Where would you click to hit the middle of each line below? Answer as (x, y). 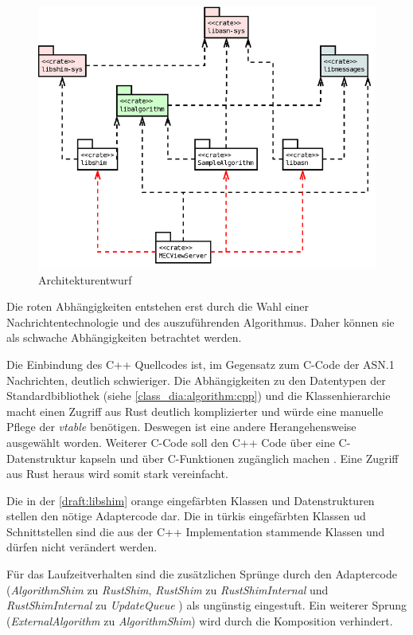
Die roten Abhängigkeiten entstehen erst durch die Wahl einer (158, 306)
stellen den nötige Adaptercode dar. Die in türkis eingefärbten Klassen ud (186, 516)
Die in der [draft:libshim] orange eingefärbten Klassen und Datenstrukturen (191, 500)
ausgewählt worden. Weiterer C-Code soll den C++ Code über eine (171, 442)
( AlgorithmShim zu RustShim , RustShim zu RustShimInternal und (168, 589)
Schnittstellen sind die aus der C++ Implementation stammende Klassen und (196, 531)
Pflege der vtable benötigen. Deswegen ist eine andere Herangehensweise (181, 427)
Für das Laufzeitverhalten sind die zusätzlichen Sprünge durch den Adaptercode (202, 574)
